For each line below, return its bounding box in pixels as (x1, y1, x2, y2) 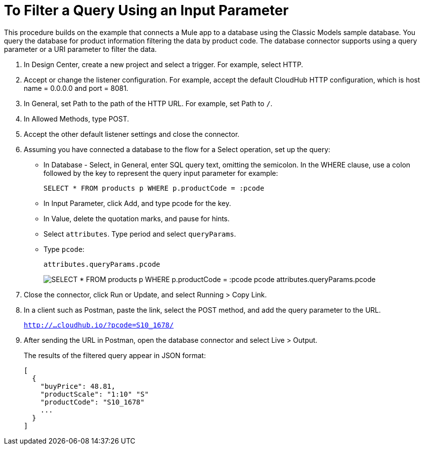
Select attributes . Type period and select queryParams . (43, 229, 236, 238)
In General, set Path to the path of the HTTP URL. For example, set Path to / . (24, 99, 273, 108)
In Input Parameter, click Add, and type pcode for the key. (43, 199, 231, 207)
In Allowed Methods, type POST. (24, 114, 129, 123)
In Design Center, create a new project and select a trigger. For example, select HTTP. (24, 60, 303, 69)
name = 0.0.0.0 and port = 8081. (24, 83, 128, 92)
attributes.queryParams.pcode (43, 260, 161, 268)
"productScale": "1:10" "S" (40, 390, 149, 398)
